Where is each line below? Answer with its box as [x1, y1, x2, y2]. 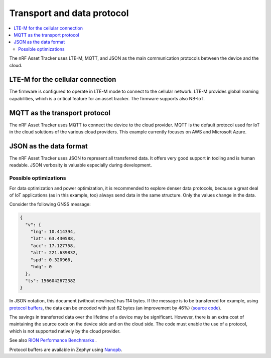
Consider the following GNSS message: [9, 201, 91, 208]
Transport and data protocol [9, 8, 129, 19]
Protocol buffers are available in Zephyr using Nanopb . [9, 346, 122, 352]
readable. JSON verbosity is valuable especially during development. [9, 162, 153, 168]
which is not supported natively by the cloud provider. [9, 328, 120, 334]
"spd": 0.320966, [30, 257, 73, 263]
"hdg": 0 [30, 264, 52, 270]
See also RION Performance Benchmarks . [9, 337, 97, 343]
